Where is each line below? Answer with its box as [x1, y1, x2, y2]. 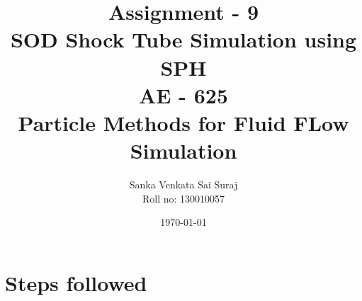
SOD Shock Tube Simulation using [10, 25, 357, 54]
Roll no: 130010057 [142, 191, 225, 205]
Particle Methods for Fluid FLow [18, 108, 349, 137]
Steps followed [5, 268, 147, 297]
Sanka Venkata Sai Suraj [129, 177, 238, 192]
